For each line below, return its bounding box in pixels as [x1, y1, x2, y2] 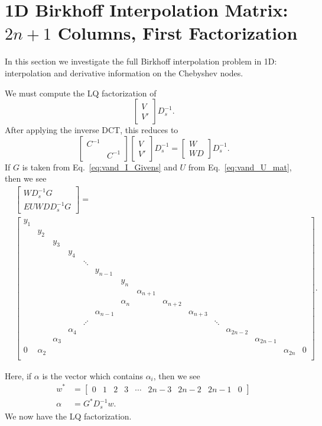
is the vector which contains [42, 369, 143, 382]
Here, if [5, 369, 32, 382]
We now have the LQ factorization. [5, 409, 132, 422]
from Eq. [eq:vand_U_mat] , [188, 160, 292, 173]
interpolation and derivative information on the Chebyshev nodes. [5, 66, 243, 79]
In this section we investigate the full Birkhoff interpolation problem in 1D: [5, 55, 277, 67]
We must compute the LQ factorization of [5, 86, 157, 99]
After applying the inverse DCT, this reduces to [5, 124, 178, 136]
